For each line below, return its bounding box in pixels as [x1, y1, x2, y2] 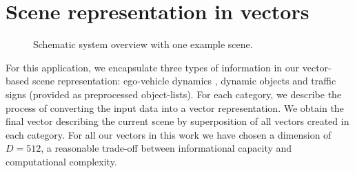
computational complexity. [6, 154, 117, 168]
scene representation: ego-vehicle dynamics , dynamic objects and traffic [32, 73, 336, 88]
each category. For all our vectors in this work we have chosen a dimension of [6, 127, 332, 141]
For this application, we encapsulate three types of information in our [6, 60, 300, 74]
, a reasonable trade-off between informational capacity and [41, 141, 292, 155]
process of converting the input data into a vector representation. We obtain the [6, 100, 344, 115]
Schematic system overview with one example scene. [33, 37, 253, 51]
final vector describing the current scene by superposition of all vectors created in [6, 114, 349, 128]
